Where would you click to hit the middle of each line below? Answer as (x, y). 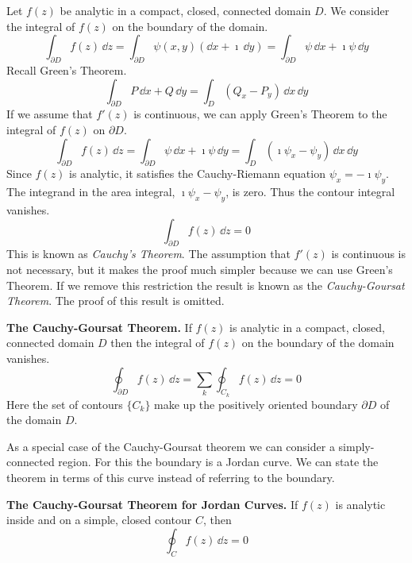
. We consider (356, 10)
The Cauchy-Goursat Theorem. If (99, 327)
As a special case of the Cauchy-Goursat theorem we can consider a (171, 446)
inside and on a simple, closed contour (99, 520)
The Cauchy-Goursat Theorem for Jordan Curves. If (152, 504)
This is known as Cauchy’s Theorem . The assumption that (148, 254)
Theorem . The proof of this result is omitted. (116, 301)
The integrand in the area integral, (91, 192)
